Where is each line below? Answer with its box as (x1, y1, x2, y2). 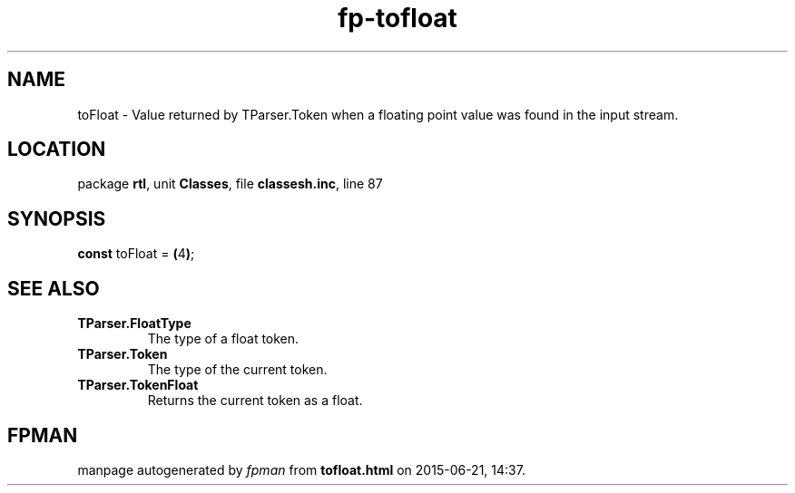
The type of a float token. (147, 331, 299, 347)
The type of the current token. (147, 362, 328, 378)
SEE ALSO (7, 276, 100, 300)
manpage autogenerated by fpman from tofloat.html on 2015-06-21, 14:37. (77, 461, 525, 478)
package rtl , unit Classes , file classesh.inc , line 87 (77, 176, 383, 192)
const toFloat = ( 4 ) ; (77, 246, 195, 262)
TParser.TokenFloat (77, 377, 199, 393)
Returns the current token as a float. (147, 392, 363, 409)
